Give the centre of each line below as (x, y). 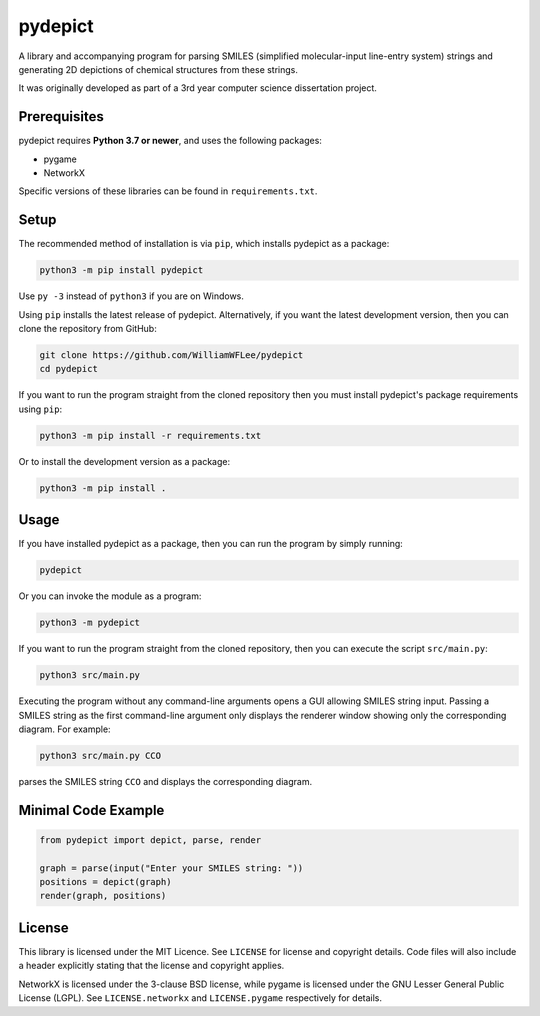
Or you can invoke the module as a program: (110, 596)
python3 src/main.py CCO (100, 755)
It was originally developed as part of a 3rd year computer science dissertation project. (197, 88)
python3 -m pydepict (89, 623)
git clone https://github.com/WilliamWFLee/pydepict (171, 355)
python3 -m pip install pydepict (121, 270)
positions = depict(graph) (105, 882)
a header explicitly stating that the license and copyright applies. (151, 966)
